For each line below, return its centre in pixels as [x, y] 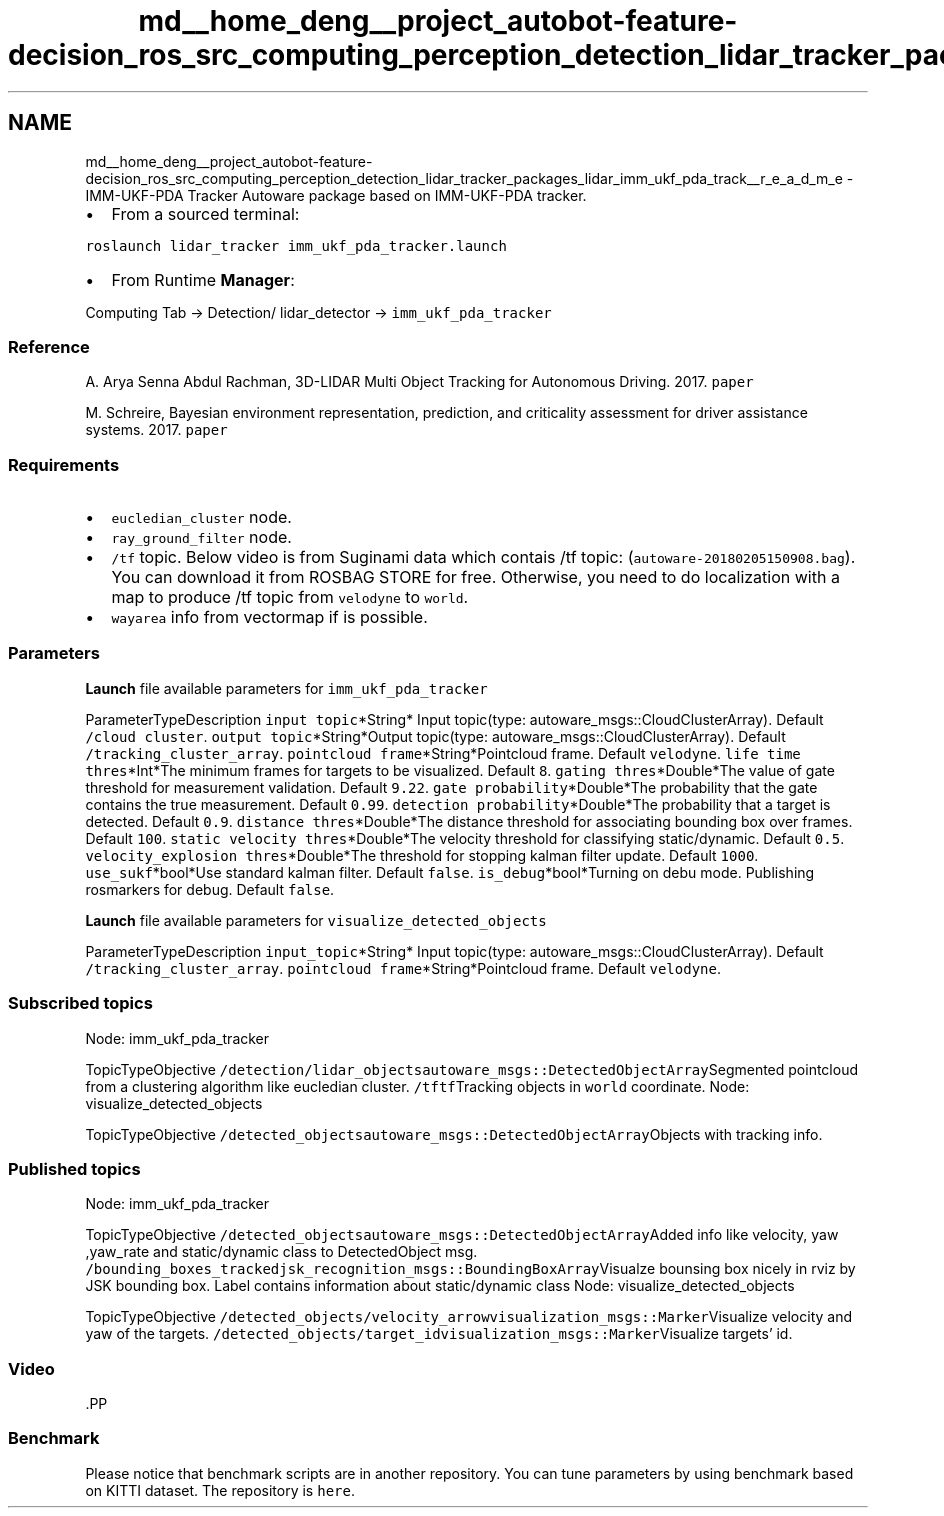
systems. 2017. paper [156, 430]
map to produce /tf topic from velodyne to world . [290, 597]
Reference [49, 346]
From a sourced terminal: [205, 213]
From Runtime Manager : [203, 279]
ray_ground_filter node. [201, 537]
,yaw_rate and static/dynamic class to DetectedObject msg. [281, 1252]
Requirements [64, 464]
